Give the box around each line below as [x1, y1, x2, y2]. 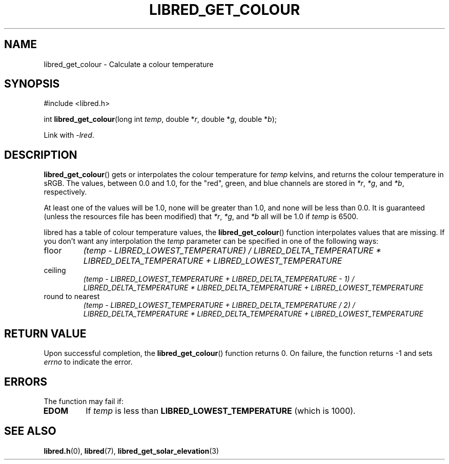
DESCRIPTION [4, 148, 77, 161]
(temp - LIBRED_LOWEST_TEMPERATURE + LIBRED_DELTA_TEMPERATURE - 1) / [83, 275, 355, 284]
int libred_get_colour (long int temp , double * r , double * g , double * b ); [44, 115, 277, 124]
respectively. [44, 187, 87, 197]
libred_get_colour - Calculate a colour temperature [44, 59, 214, 69]
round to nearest [44, 292, 100, 301]
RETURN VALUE [4, 327, 87, 340]
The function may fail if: [44, 396, 124, 406]
